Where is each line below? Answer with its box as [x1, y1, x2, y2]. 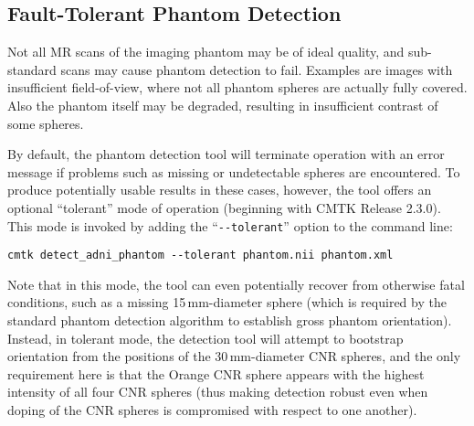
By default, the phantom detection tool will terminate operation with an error [7, 144, 445, 164]
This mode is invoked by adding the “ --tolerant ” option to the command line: [7, 216, 453, 235]
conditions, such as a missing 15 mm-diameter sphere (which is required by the [7, 293, 447, 312]
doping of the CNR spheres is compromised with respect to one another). [7, 400, 417, 420]
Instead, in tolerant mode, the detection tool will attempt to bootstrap [7, 328, 404, 347]
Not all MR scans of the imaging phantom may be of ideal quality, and [7, 42, 405, 61]
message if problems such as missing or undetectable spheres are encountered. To [7, 162, 460, 181]
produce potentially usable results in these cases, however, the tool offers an [7, 180, 432, 199]
